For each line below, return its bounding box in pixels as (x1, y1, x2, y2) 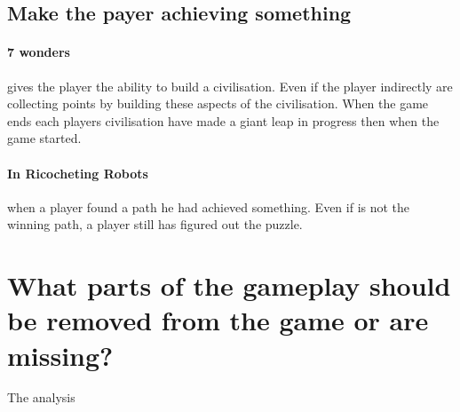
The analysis (7, 388, 75, 407)
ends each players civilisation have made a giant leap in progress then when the (7, 111, 440, 130)
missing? (7, 337, 114, 373)
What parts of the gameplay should (7, 267, 451, 304)
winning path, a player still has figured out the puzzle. (7, 215, 303, 234)
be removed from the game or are (7, 302, 429, 338)
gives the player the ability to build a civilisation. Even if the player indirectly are (7, 76, 453, 95)
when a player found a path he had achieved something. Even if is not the (7, 197, 410, 216)
